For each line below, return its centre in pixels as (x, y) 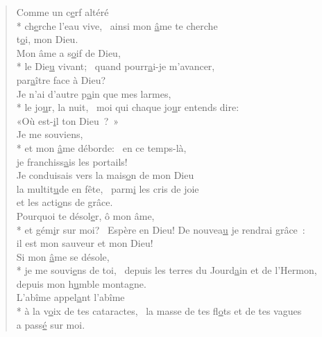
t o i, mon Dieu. (47, 39)
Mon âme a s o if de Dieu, (68, 52)
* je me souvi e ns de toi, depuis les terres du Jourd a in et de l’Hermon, (167, 270)
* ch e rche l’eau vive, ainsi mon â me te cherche (117, 25)
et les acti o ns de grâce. (65, 202)
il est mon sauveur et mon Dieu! (85, 243)
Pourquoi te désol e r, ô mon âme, (85, 215)
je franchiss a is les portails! (72, 161)
